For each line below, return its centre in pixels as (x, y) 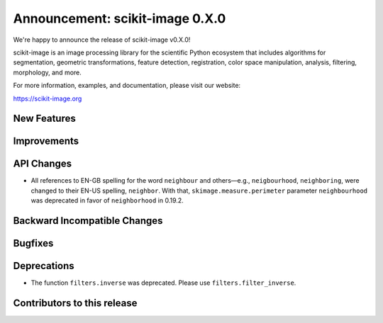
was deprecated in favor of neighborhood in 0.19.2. (107, 200)
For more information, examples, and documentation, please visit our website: (127, 86)
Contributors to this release (75, 303)
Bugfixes (33, 243)
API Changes (43, 164)
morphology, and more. (47, 72)
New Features (44, 119)
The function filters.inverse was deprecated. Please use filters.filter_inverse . (163, 283)
